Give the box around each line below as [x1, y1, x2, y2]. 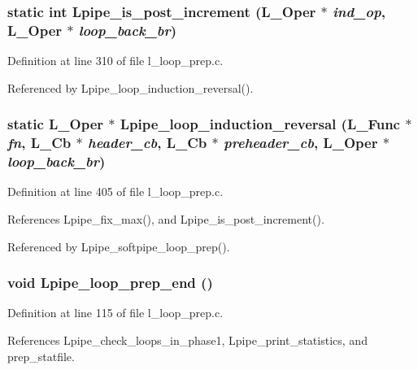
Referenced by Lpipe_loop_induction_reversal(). [7, 79, 254, 96]
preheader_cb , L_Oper [224, 133, 378, 153]
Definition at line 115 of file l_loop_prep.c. [7, 304, 224, 321]
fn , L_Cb [7, 133, 72, 153]
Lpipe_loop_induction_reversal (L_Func [120, 114, 400, 134]
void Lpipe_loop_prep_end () [7, 272, 213, 293]
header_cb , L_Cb [87, 133, 207, 153]
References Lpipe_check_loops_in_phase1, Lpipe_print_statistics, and [7, 331, 368, 348]
